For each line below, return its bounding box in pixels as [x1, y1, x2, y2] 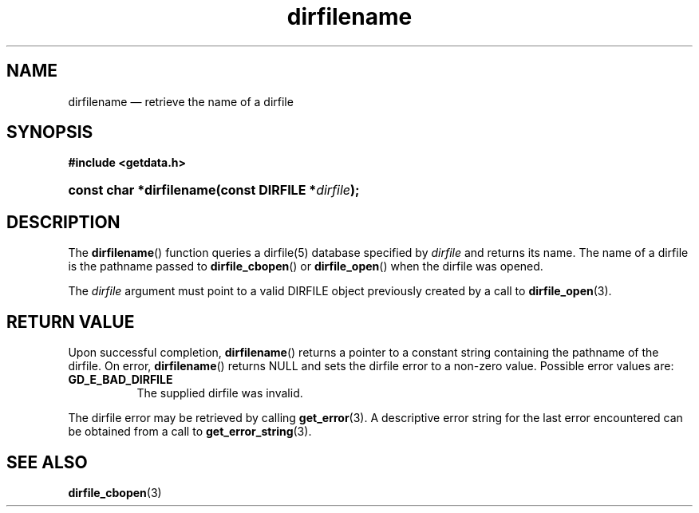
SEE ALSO [6, 452, 88, 472]
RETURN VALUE [6, 311, 135, 332]
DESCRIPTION [6, 211, 120, 232]
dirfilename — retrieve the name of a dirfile [68, 94, 294, 109]
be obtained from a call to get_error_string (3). [68, 424, 312, 439]
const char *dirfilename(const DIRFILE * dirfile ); [68, 182, 360, 199]
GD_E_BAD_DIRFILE [68, 373, 173, 387]
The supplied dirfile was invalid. [136, 386, 303, 401]
